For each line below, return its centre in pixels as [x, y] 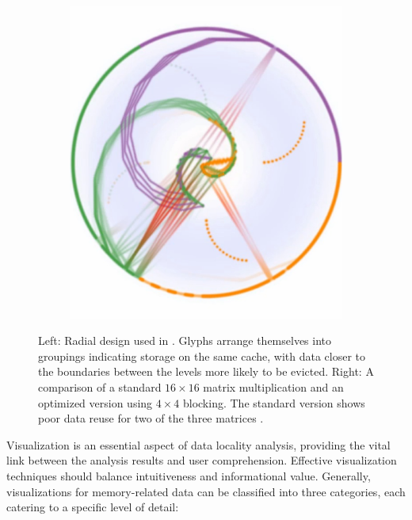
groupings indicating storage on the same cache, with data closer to [202, 356]
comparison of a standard [100, 386]
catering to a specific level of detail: [93, 507]
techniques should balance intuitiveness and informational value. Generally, [189, 475]
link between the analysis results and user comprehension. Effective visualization [202, 460]
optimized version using [95, 402]
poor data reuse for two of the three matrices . [151, 418]
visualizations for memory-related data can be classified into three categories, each [206, 491]
